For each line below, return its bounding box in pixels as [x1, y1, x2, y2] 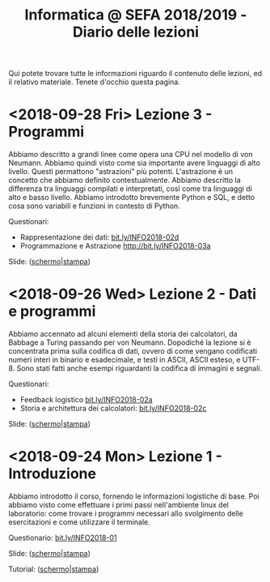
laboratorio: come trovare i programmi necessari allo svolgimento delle [8, 508, 244, 518]
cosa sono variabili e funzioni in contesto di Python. [8, 201, 180, 211]
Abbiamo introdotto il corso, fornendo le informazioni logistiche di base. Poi [8, 491, 260, 501]
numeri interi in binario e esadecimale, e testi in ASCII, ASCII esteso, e [8, 355, 241, 365]
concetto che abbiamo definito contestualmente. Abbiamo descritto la [8, 176, 241, 185]
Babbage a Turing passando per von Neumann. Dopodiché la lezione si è [8, 338, 251, 347]
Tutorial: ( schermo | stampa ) [8, 564, 99, 574]
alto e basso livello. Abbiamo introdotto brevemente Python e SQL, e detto [8, 193, 255, 202]
